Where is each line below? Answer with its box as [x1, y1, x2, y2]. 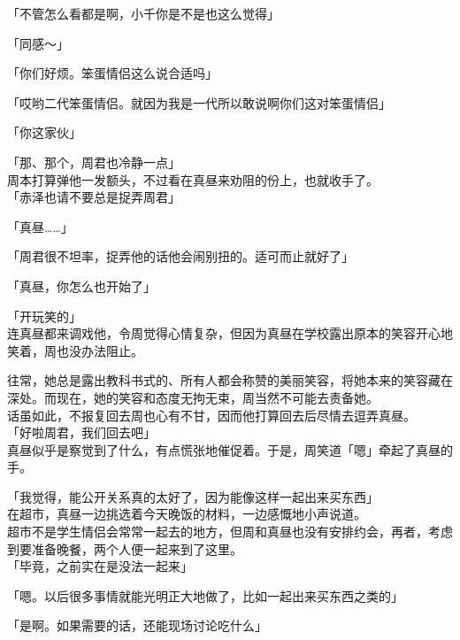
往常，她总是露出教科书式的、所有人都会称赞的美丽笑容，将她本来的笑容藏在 [7, 371, 453, 389]
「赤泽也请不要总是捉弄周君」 [7, 188, 180, 206]
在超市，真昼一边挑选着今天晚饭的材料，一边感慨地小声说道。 [7, 505, 366, 523]
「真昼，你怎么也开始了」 [7, 276, 156, 295]
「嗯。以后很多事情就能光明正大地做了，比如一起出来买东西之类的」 [7, 586, 403, 605]
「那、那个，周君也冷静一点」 [7, 152, 180, 171]
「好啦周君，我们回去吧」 [7, 423, 156, 442]
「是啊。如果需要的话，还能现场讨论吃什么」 [7, 616, 267, 635]
